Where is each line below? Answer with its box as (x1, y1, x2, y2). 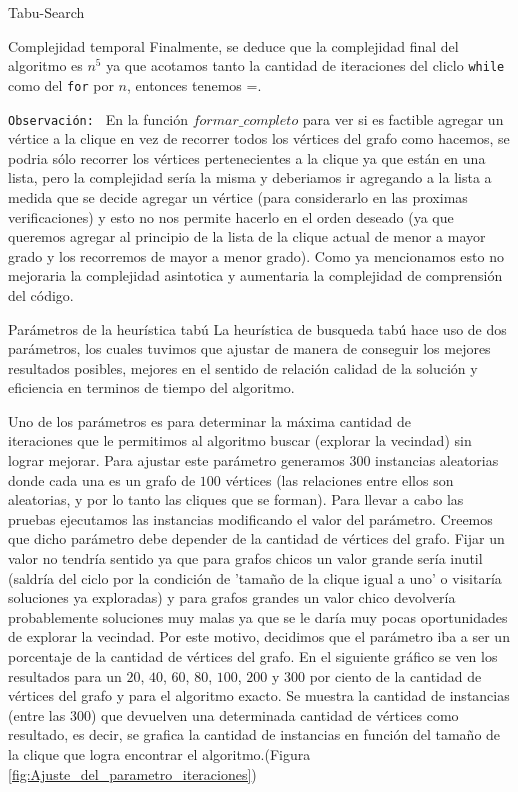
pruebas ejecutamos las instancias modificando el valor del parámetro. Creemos (8, 508, 493, 529)
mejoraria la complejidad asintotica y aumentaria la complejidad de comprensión (8, 265, 503, 286)
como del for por (8, 74, 114, 95)
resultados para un (8, 665, 122, 686)
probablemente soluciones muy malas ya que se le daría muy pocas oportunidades (8, 606, 508, 627)
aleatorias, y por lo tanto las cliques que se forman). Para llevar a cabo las (8, 489, 464, 510)
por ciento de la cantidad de (309, 665, 482, 686)
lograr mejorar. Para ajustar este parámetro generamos (8, 450, 345, 471)
